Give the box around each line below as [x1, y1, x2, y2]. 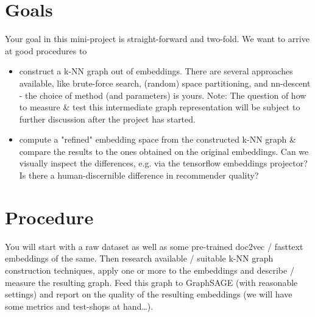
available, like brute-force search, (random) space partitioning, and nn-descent [19, 76, 311, 89]
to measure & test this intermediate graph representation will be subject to [19, 101, 300, 113]
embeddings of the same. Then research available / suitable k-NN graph [5, 252, 274, 265]
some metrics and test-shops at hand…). [5, 299, 154, 312]
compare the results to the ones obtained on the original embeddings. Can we [19, 144, 309, 157]
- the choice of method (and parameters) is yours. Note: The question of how [19, 88, 306, 101]
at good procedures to [5, 44, 87, 57]
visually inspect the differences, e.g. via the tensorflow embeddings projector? [19, 157, 308, 169]
